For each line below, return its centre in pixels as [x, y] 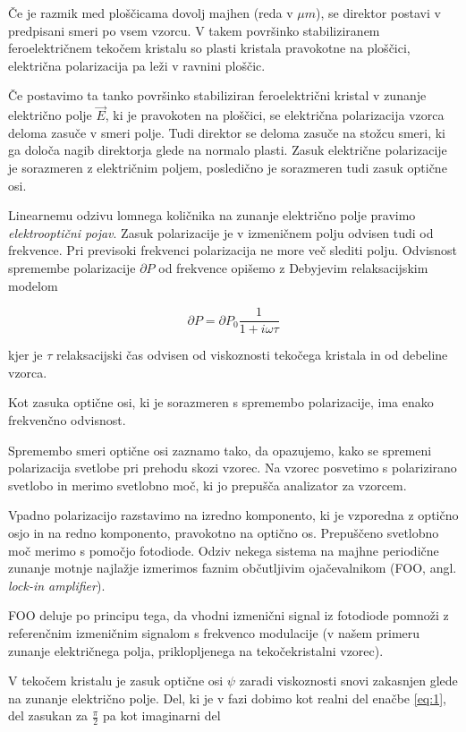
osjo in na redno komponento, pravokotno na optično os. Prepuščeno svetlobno [224, 532]
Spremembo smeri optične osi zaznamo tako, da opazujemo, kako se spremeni [220, 450]
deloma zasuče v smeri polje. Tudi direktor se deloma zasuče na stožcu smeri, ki [227, 132]
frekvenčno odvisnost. [67, 419]
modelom [33, 285]
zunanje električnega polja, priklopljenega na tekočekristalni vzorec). [196, 650]
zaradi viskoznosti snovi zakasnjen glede [348, 681]
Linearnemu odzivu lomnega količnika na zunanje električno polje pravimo [212, 215]
